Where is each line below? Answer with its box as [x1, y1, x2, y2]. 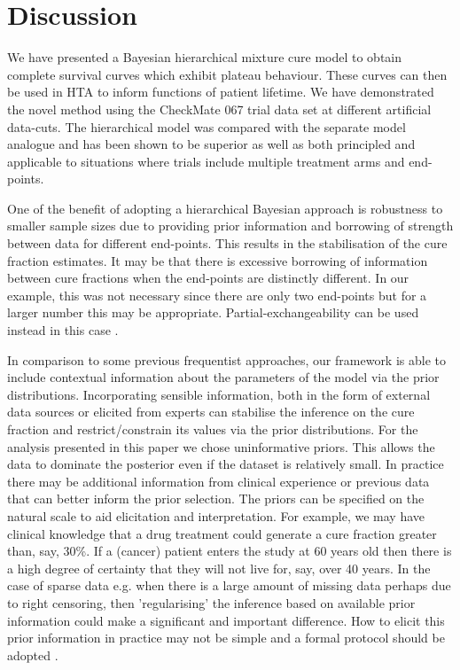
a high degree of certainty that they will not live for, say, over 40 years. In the [7, 558, 431, 577]
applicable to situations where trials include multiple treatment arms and [7, 152, 405, 170]
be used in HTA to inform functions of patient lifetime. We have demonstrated [7, 82, 434, 101]
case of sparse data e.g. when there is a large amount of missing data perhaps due [7, 576, 451, 595]
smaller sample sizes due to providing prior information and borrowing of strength [7, 216, 454, 235]
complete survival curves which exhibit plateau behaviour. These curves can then [7, 65, 448, 83]
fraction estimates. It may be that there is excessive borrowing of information [7, 251, 428, 269]
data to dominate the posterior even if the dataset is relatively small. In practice [7, 455, 444, 473]
